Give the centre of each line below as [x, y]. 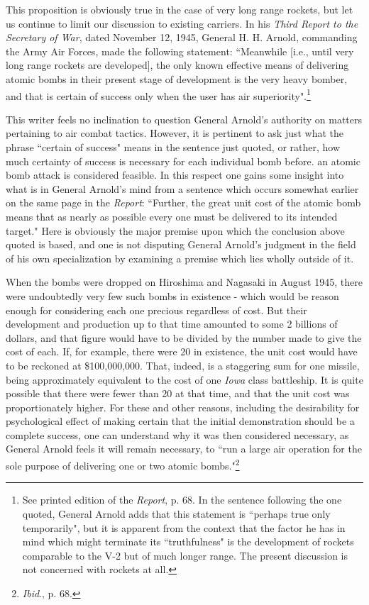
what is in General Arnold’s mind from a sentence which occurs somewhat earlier [182, 188]
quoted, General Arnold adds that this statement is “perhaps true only [176, 513]
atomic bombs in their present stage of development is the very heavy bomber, [177, 78]
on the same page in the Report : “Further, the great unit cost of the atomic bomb [183, 202]
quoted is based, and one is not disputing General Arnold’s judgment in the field [181, 244]
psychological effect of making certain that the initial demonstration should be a [180, 421]
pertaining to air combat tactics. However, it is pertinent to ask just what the [175, 133]
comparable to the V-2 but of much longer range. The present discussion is [185, 555]
